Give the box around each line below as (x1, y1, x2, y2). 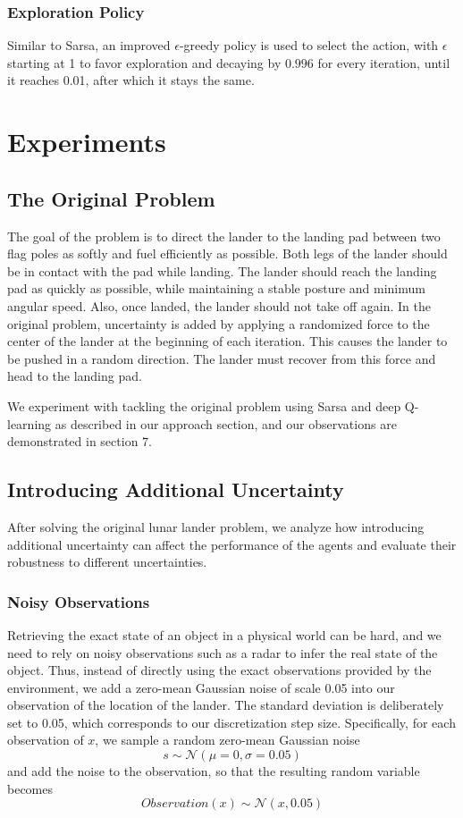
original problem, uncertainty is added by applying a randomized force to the (7, 314, 430, 333)
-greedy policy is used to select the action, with (179, 36, 439, 55)
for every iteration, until (317, 53, 450, 72)
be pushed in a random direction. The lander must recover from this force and (7, 349, 436, 367)
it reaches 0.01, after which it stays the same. (7, 71, 255, 89)
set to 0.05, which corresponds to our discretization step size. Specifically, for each (7, 713, 456, 731)
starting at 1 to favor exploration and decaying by (7, 53, 282, 72)
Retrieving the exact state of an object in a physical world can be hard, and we (7, 625, 442, 644)
